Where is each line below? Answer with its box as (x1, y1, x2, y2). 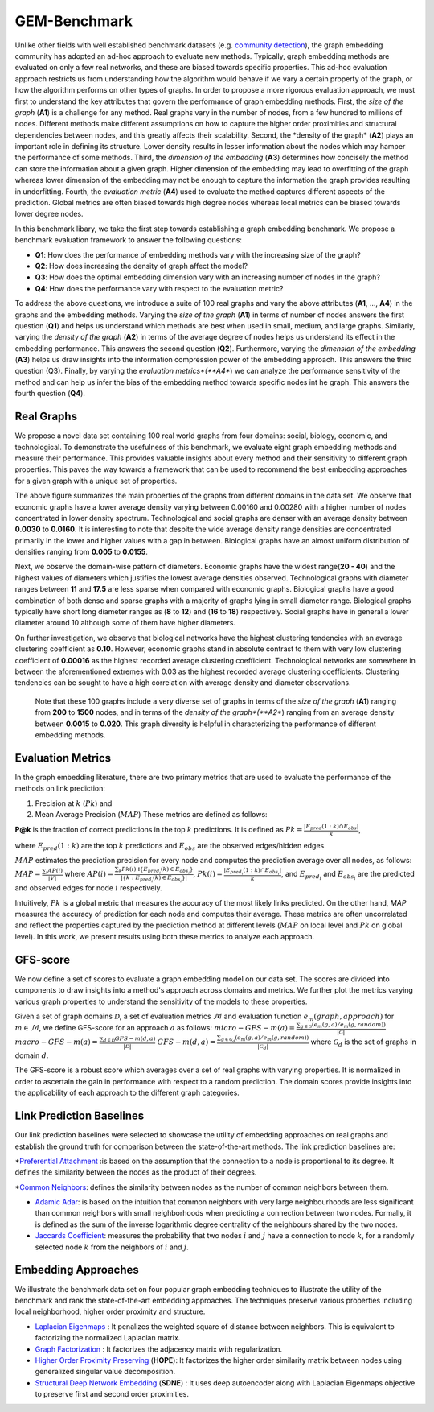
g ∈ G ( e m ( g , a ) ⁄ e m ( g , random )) (300, 1021, 386, 1030)
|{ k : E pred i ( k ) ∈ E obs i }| (121, 873, 188, 884)
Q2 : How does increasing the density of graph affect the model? (35, 261, 248, 270)
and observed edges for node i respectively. (14, 883, 162, 893)
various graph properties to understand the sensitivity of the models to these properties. (14, 997, 308, 1006)
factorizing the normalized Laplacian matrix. (35, 1333, 181, 1343)
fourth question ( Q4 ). (14, 389, 86, 398)
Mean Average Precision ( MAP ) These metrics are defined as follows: (35, 810, 268, 820)
